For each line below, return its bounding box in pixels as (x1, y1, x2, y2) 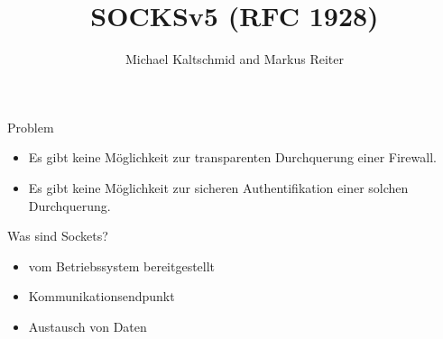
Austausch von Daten (28, 316, 147, 335)
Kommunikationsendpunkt (28, 287, 175, 306)
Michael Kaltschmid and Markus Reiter (125, 50, 344, 69)
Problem (7, 117, 54, 136)
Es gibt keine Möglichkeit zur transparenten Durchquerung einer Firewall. (28, 148, 437, 167)
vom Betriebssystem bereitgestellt (28, 256, 216, 275)
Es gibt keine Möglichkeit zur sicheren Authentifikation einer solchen (28, 178, 409, 197)
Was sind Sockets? (7, 226, 108, 245)
